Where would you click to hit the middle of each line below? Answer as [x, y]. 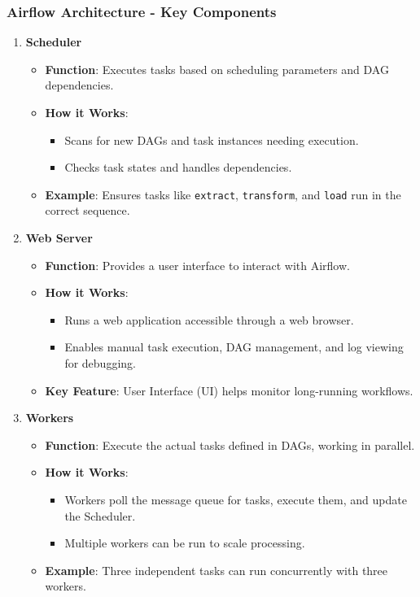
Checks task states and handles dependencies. [178, 167]
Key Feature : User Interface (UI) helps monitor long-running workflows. [229, 390]
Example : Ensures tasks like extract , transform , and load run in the [223, 194]
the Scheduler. [100, 515]
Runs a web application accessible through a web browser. [209, 319]
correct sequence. [87, 210]
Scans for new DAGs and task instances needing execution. [212, 139]
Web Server [59, 238]
